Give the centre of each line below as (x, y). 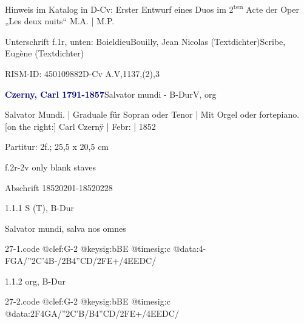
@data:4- (190, 248)
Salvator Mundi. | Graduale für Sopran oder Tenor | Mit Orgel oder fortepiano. (152, 114)
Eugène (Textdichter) (45, 53)
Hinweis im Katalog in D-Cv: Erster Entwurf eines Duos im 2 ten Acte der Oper (152, 8)
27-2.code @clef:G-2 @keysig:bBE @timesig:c (88, 301)
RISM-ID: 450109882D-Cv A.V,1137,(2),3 (82, 74)
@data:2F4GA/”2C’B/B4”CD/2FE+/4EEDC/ (92, 313)
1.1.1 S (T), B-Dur (39, 208)
